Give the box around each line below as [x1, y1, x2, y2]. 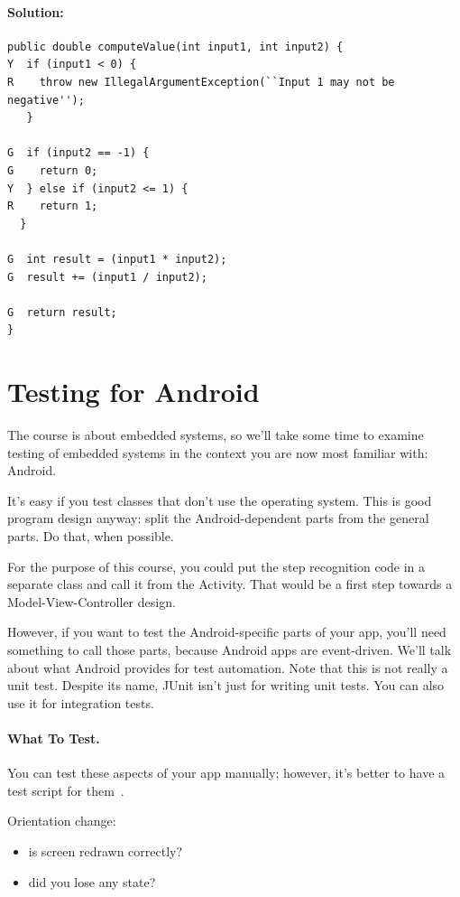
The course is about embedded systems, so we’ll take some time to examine [7, 425, 424, 444]
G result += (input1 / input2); [7, 270, 207, 284]
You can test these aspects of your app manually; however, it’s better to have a [7, 763, 446, 782]
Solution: [7, 2, 64, 21]
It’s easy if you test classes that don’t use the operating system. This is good [7, 491, 432, 509]
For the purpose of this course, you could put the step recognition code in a [7, 556, 426, 575]
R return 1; [7, 200, 98, 213]
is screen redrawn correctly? [28, 841, 183, 860]
